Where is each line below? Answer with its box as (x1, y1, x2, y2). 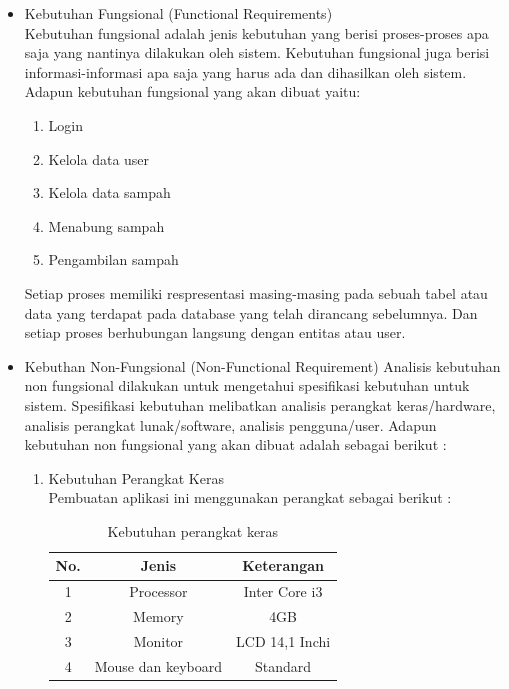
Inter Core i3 (243, 581, 323, 602)
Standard (255, 655, 312, 676)
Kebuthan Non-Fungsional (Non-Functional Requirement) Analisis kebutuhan (24, 355, 501, 376)
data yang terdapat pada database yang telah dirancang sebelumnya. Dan (24, 302, 478, 323)
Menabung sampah (48, 215, 165, 236)
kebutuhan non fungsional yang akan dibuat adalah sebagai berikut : (24, 434, 447, 455)
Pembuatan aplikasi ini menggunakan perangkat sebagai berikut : (48, 487, 452, 508)
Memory (133, 606, 184, 627)
